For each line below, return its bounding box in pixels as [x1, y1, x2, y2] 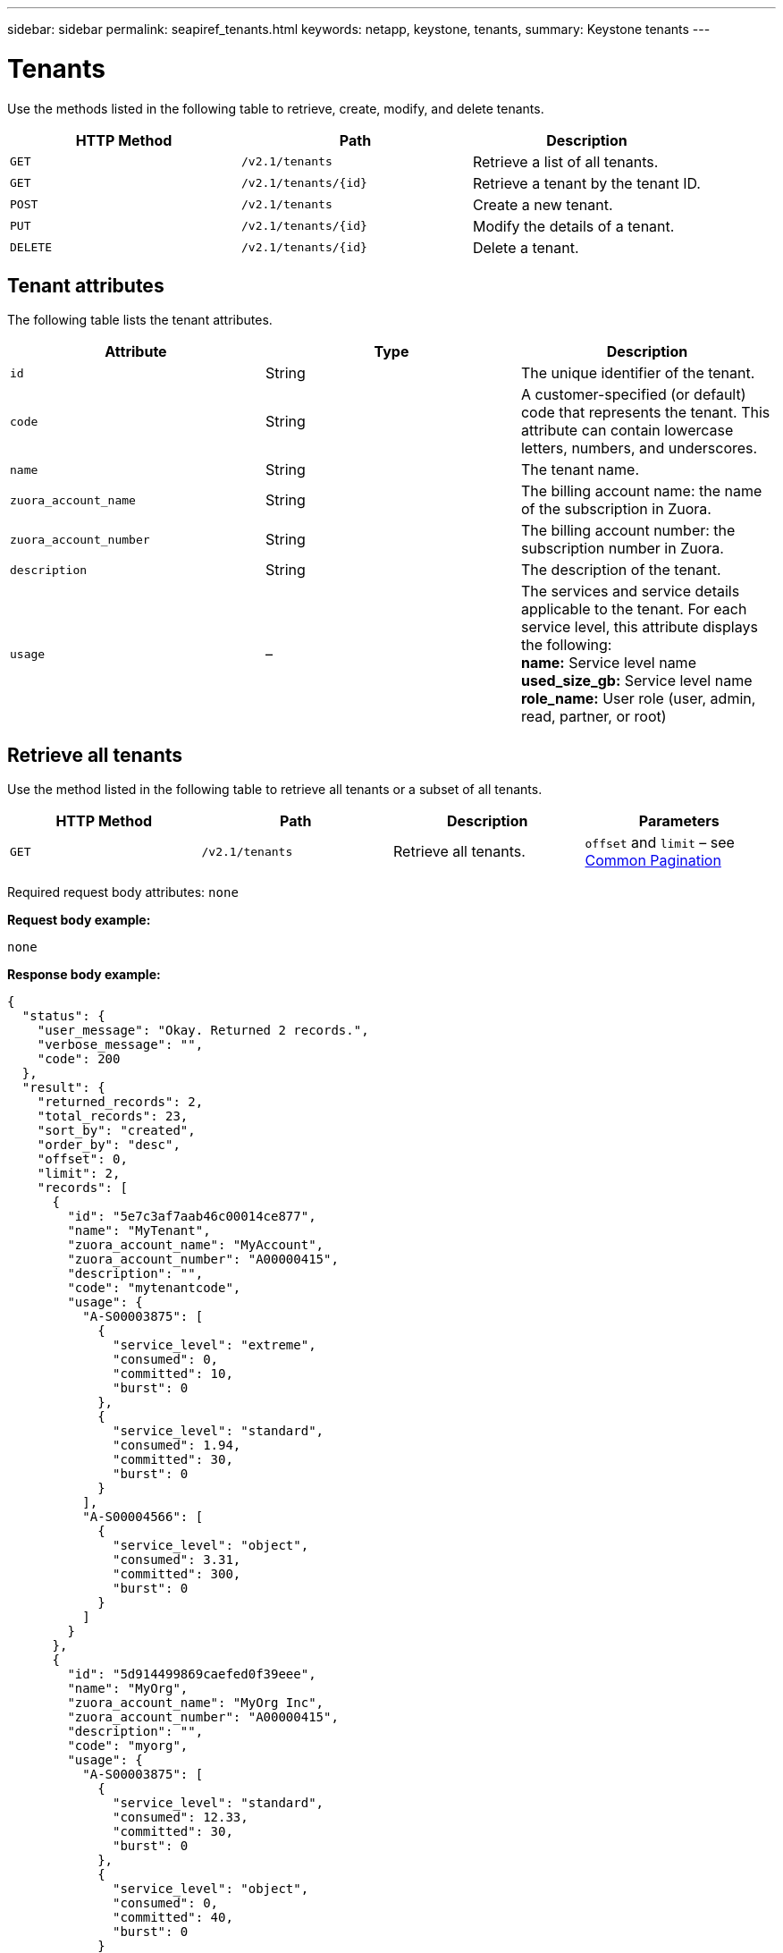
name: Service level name [520, 654, 696, 672]
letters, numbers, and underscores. [520, 439, 758, 458]
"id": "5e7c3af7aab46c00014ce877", [67, 1209, 316, 1224]
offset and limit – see [585, 833, 735, 852]
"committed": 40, [113, 1910, 233, 1925]
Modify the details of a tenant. [472, 216, 675, 235]
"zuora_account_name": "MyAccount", [67, 1238, 324, 1253]
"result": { [21, 1080, 105, 1095]
